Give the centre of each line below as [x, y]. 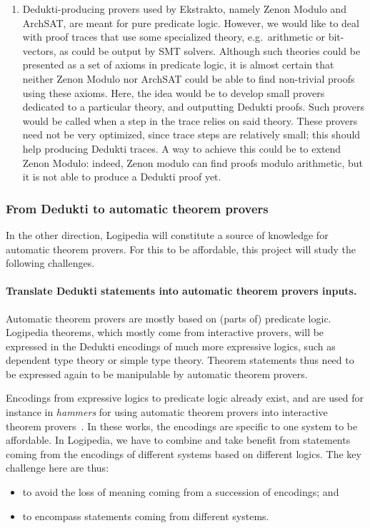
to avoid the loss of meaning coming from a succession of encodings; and [181, 492]
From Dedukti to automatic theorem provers [137, 208]
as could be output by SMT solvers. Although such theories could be [210, 50]
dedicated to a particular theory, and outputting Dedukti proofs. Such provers [194, 107]
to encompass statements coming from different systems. [146, 516]
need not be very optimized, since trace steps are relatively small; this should [191, 134]
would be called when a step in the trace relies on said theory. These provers [190, 120]
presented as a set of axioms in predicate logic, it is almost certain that [178, 65]
